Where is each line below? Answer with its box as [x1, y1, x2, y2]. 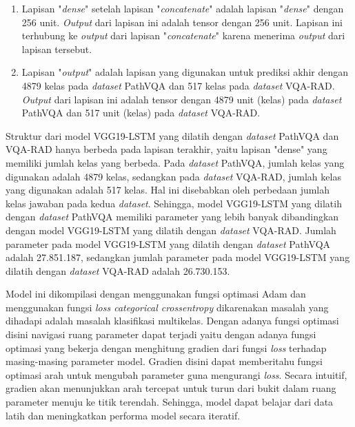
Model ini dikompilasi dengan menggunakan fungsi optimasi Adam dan [6, 287, 306, 301]
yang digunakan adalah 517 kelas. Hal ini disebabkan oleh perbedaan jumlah [6, 183, 330, 197]
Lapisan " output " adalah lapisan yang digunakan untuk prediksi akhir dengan [21, 65, 349, 79]
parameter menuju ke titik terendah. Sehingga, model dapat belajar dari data [6, 395, 334, 409]
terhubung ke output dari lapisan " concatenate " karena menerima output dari [21, 28, 345, 43]
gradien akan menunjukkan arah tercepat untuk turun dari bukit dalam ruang [6, 381, 336, 395]
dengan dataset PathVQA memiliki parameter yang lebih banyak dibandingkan [6, 209, 339, 224]
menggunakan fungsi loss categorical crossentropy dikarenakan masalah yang [6, 300, 329, 314]
